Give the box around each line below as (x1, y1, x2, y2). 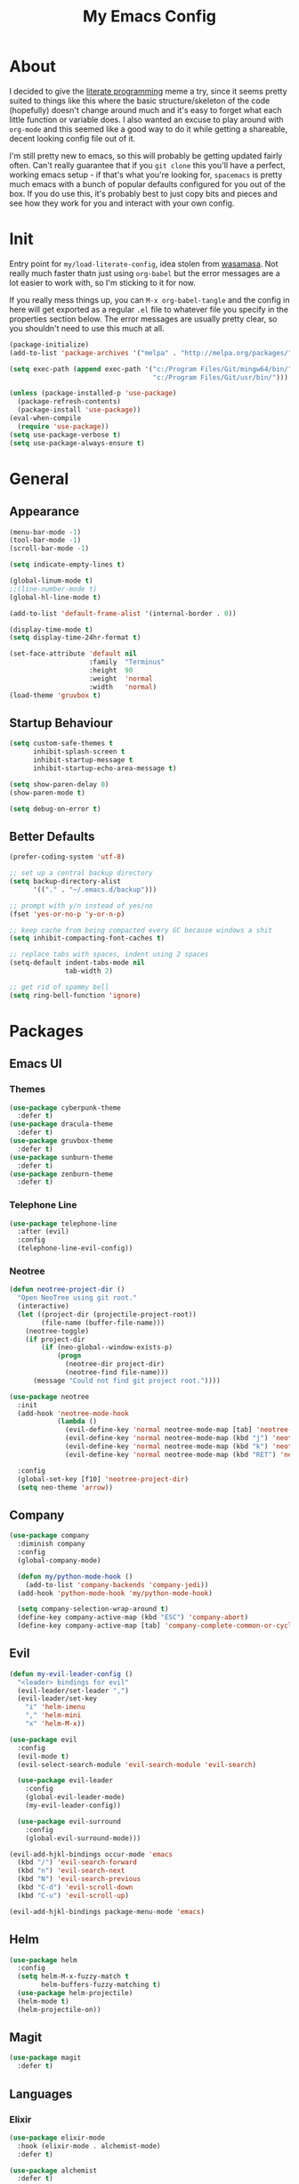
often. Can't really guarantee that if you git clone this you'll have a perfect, (9, 159, 287, 170)
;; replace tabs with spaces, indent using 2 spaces (9, 950, 209, 959)
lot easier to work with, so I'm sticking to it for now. (9, 277, 196, 288)
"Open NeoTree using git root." (17, 1293, 138, 1302)
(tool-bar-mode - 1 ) (9, 536, 82, 545)
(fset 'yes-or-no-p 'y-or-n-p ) (9, 909, 125, 918)
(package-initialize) (9, 340, 90, 349)
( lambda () (56, 1417, 98, 1426)
